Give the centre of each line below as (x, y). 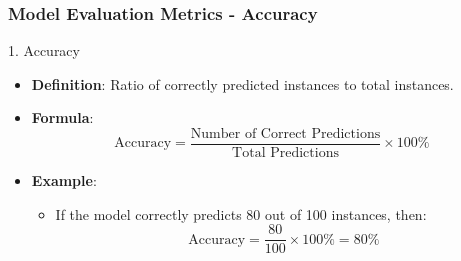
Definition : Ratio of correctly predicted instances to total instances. (242, 83)
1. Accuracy (44, 50)
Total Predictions (285, 153)
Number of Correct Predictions (285, 134)
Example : (64, 180)
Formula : (62, 117)
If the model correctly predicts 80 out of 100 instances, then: (241, 213)
